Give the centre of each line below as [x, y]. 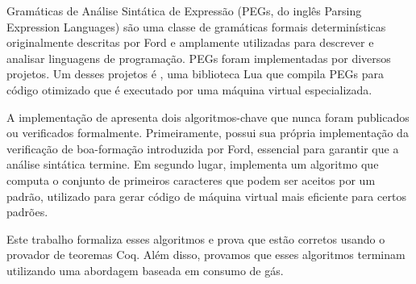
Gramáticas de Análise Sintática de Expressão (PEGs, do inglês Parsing [184, 10]
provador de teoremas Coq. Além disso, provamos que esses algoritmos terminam [206, 255]
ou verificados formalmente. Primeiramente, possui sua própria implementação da [208, 133]
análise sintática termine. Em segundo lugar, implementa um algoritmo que [193, 164]
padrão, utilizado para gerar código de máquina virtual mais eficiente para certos [206, 196]
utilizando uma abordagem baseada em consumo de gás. [145, 270]
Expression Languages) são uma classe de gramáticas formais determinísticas [196, 26]
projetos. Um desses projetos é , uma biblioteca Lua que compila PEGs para [195, 74]
